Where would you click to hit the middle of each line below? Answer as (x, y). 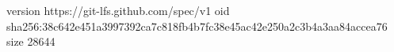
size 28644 (31, 41)
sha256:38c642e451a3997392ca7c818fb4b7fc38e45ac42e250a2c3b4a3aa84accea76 (197, 26)
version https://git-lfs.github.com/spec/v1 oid (118, 10)
